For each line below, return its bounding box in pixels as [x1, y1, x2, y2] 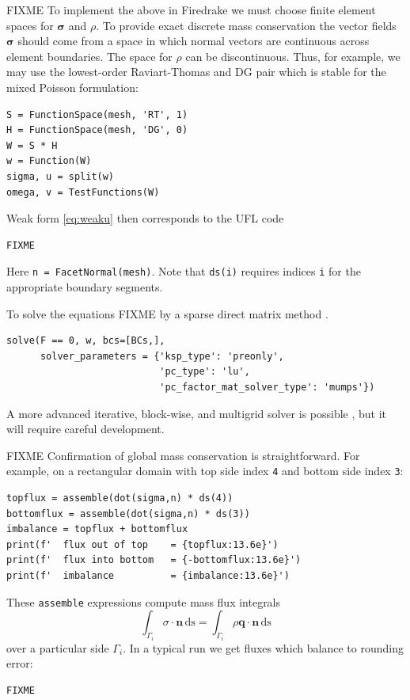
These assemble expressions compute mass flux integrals [6, 593, 281, 610]
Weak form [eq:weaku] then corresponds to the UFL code [6, 210, 284, 226]
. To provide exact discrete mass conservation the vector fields [96, 17, 397, 33]
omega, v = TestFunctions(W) [6, 186, 160, 198]
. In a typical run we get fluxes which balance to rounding [123, 639, 404, 656]
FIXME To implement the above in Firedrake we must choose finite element [6, 2, 376, 17]
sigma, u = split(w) [6, 170, 115, 182]
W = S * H [6, 139, 58, 151]
